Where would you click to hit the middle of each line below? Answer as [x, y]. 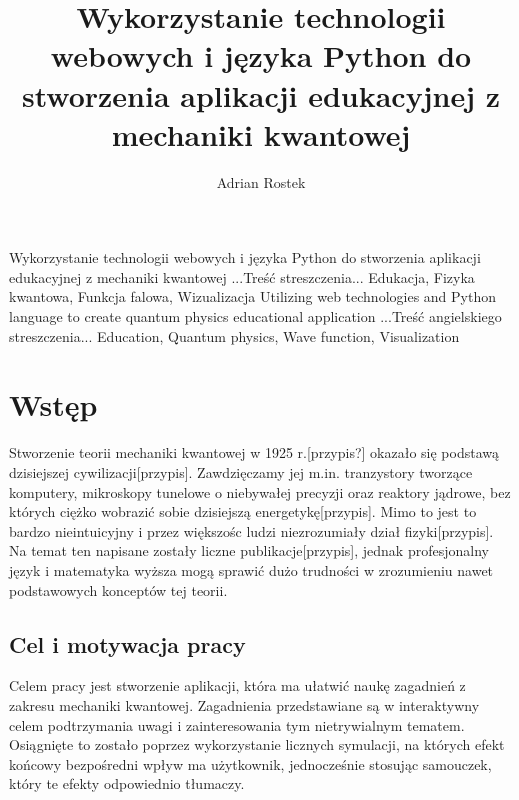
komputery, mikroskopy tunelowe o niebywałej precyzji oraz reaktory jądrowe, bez [260, 491]
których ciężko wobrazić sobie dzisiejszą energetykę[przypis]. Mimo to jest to [243, 511]
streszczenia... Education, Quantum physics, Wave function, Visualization [234, 335]
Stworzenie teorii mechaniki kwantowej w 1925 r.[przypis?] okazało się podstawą [254, 452]
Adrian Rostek [261, 181]
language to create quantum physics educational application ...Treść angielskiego [255, 316]
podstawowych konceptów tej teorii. [118, 589]
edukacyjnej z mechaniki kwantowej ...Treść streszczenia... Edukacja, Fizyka [242, 276]
